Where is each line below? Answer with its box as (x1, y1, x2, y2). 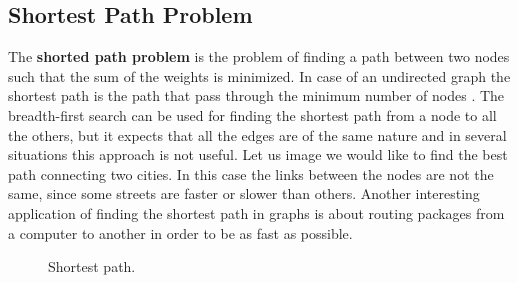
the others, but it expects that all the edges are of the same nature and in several (8, 124, 507, 145)
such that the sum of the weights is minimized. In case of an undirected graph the (8, 65, 511, 86)
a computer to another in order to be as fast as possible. (8, 222, 353, 243)
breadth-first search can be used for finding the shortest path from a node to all (8, 104, 497, 125)
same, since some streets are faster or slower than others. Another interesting (8, 183, 480, 204)
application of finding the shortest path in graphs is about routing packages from (8, 202, 505, 223)
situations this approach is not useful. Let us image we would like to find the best (8, 144, 508, 165)
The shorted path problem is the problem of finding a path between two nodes (8, 46, 510, 67)
